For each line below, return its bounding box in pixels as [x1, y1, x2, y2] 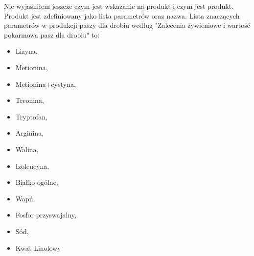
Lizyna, [15, 46, 38, 56]
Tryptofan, [15, 111, 47, 121]
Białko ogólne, [15, 177, 58, 187]
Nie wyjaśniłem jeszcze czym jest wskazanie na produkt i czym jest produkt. [4, 1, 234, 11]
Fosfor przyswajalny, [15, 210, 76, 220]
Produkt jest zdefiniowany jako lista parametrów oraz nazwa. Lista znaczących [4, 10, 240, 20]
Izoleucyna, [15, 160, 49, 171]
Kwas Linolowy [15, 242, 61, 253]
